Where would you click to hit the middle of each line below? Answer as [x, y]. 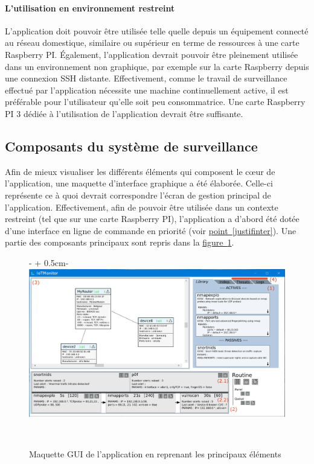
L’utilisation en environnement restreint [90, 8]
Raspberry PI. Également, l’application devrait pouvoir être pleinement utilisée [152, 54]
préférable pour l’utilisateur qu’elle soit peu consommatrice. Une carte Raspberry [155, 102]
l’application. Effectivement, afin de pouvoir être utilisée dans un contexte [142, 207]
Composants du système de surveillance [131, 146]
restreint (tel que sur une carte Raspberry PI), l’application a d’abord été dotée [152, 219]
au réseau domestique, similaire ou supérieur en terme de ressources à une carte [152, 43]
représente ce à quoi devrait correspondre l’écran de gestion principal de [138, 195]
